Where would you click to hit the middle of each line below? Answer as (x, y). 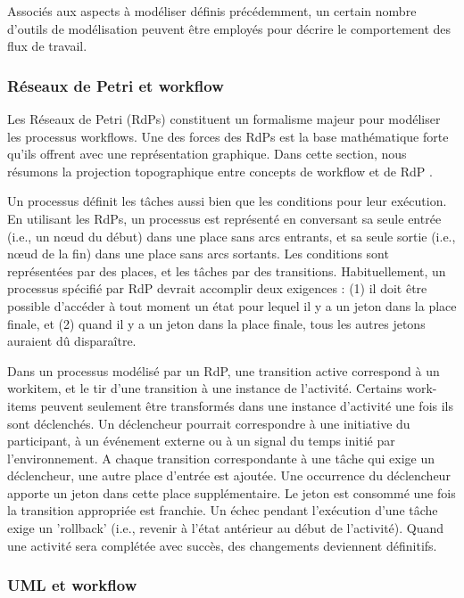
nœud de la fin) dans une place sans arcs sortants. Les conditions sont (198, 254)
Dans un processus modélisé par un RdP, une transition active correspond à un (224, 370)
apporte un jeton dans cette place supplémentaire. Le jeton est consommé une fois (232, 492)
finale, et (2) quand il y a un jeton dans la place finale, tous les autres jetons (216, 323)
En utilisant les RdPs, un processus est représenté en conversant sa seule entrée (224, 218)
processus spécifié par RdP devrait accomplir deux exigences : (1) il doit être (217, 288)
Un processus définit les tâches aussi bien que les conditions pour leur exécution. (227, 201)
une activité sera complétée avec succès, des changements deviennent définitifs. (222, 545)
